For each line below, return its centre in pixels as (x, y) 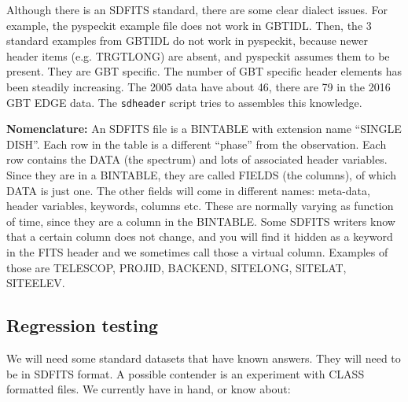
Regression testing (83, 325)
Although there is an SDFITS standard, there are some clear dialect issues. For (197, 9)
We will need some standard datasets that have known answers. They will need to (204, 358)
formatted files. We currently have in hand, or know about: (149, 389)
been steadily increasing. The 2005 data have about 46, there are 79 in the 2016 (198, 86)
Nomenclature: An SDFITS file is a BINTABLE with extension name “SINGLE (204, 129)
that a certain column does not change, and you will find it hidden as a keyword (200, 236)
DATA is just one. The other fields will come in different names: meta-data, (188, 190)
